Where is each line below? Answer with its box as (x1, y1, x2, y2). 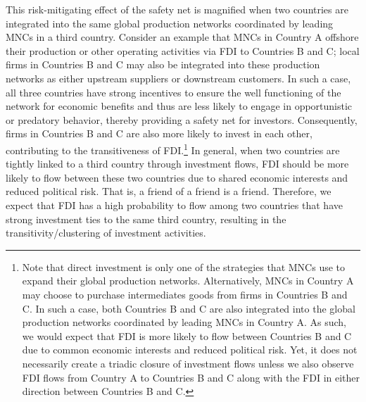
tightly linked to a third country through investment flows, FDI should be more (6, 156, 349, 171)
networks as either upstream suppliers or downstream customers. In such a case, (6, 70, 351, 85)
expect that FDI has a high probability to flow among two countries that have (6, 197, 343, 212)
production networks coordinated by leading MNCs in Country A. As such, (22, 315, 346, 329)
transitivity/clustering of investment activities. (6, 225, 206, 240)
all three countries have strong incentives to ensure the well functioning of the (6, 84, 341, 99)
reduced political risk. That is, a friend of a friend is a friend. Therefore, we (6, 184, 332, 199)
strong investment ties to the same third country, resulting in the (6, 211, 286, 226)
